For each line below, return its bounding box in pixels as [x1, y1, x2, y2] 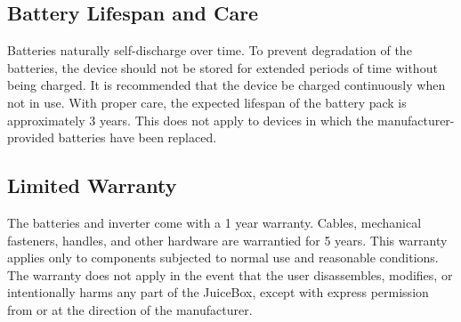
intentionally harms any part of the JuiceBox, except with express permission [7, 283, 429, 302]
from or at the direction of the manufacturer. [7, 300, 253, 318]
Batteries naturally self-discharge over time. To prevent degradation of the [7, 41, 412, 60]
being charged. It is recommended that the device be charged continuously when [7, 76, 446, 94]
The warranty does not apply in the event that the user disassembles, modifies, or [7, 265, 453, 284]
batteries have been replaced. [58, 128, 217, 147]
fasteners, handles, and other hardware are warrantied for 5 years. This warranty [7, 230, 448, 249]
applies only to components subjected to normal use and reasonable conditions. [7, 248, 439, 267]
